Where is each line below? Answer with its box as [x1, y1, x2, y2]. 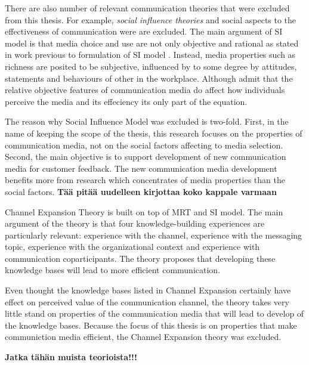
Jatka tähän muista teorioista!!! [5, 351, 137, 363]
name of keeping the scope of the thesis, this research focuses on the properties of [5, 126, 302, 139]
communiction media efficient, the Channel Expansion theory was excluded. [5, 330, 282, 343]
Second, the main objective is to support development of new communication [5, 150, 286, 163]
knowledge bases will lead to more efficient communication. [5, 264, 221, 276]
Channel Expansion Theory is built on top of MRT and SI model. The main [5, 205, 283, 218]
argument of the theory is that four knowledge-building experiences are [5, 217, 265, 230]
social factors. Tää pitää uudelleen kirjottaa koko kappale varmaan [5, 185, 277, 197]
